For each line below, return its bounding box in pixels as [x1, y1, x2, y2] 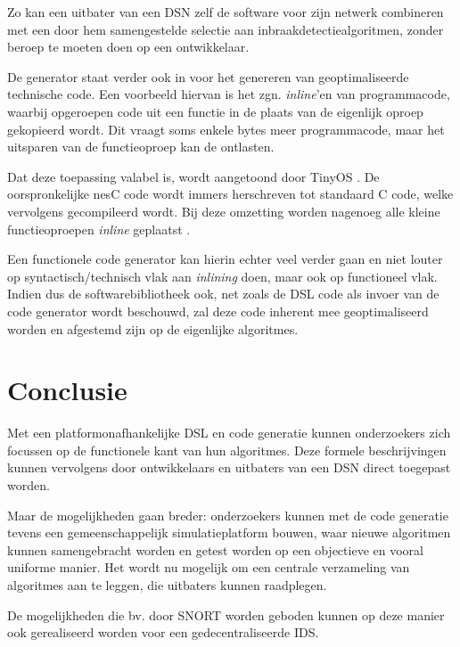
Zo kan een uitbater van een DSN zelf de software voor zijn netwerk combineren [7, 3, 444, 20]
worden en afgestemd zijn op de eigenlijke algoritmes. [7, 319, 299, 338]
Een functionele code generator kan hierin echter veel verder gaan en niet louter [7, 250, 443, 268]
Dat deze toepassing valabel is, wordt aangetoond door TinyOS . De [7, 167, 380, 185]
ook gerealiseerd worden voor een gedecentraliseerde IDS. [7, 623, 319, 642]
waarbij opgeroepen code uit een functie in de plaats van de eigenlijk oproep [7, 102, 423, 120]
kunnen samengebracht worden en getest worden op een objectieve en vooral [7, 540, 423, 559]
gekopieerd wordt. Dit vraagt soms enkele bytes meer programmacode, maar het [7, 119, 445, 138]
